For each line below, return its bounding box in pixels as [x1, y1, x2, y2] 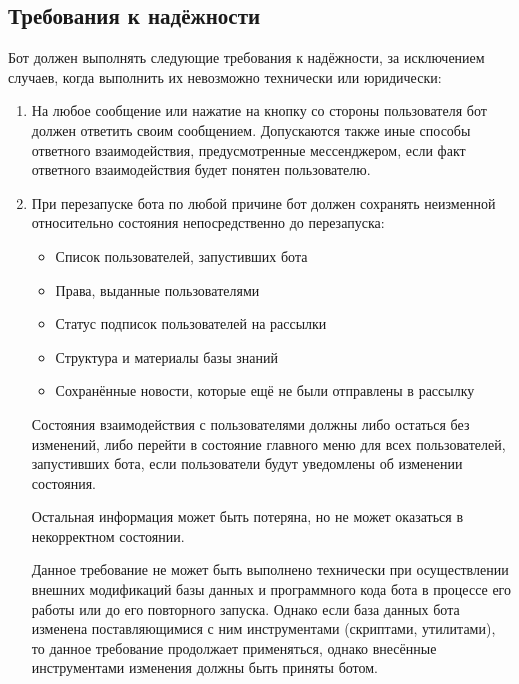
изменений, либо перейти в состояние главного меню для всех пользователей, [31, 433, 506, 454]
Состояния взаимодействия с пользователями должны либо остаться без [31, 413, 470, 434]
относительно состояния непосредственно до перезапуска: [31, 212, 385, 233]
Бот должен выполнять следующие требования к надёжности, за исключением [8, 47, 485, 68]
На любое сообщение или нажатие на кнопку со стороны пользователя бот [31, 100, 487, 121]
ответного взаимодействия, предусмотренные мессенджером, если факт [31, 139, 466, 160]
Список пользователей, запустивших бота [55, 245, 308, 266]
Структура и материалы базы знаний [55, 346, 278, 367]
